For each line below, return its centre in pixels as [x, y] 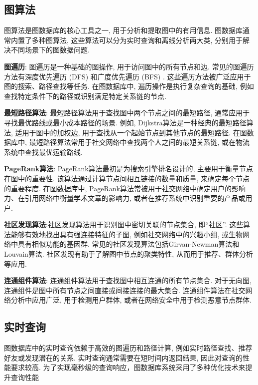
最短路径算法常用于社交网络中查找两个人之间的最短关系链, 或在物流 [139, 142]
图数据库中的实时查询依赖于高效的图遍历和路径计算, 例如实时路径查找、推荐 [128, 348]
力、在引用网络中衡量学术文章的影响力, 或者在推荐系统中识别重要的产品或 [125, 198]
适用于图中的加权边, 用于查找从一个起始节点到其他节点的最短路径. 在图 [131, 132]
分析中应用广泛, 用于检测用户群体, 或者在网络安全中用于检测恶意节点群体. [131, 300]
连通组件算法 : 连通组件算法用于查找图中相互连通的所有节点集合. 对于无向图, [128, 280]
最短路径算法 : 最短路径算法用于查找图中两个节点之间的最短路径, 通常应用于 [127, 113]
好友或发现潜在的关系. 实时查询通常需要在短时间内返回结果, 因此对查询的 [124, 357]
